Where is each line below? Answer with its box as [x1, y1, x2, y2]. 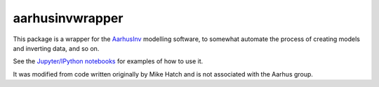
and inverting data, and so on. [13, 44, 100, 52]
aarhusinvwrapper [13, 10, 124, 26]
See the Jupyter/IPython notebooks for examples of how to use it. [13, 57, 204, 65]
